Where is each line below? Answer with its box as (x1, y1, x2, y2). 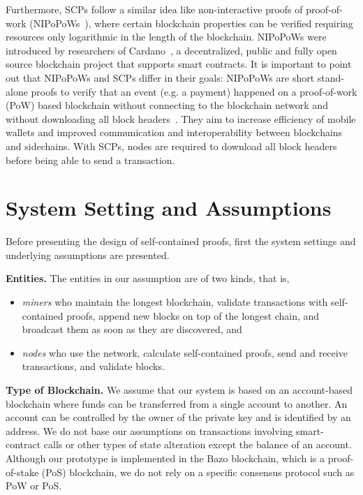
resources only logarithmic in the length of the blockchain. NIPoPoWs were (6, 29, 327, 44)
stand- (317, 70, 345, 84)
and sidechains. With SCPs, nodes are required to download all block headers (6, 138, 337, 153)
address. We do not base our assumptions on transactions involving (6, 423, 293, 438)
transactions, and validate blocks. (22, 359, 165, 374)
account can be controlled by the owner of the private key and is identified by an (6, 410, 351, 424)
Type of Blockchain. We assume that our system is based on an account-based (6, 383, 353, 397)
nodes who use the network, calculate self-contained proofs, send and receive (22, 345, 348, 360)
